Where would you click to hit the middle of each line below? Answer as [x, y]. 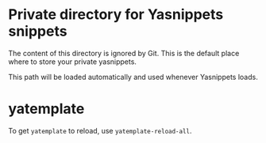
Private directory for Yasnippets [116, 15]
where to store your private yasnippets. [73, 62]
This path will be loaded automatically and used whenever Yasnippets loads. [133, 77]
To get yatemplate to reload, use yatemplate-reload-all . [100, 130]
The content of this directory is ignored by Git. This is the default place [124, 53]
